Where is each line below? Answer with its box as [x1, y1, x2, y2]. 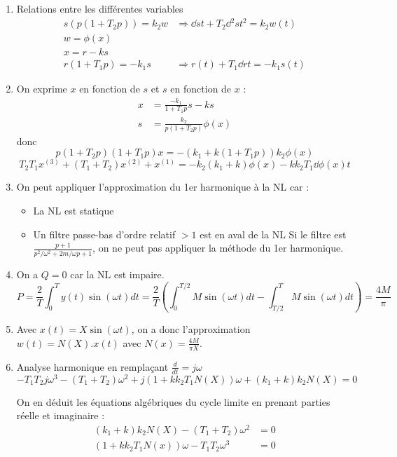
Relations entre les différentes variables [16, 1, 183, 15]
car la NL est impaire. [70, 267, 165, 282]
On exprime [16, 81, 67, 96]
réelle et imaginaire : [16, 408, 105, 423]
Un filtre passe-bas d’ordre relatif [33, 226, 176, 241]
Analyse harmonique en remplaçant [16, 359, 169, 374]
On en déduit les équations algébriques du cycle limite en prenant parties [16, 394, 330, 409]
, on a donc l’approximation [131, 322, 251, 336]
